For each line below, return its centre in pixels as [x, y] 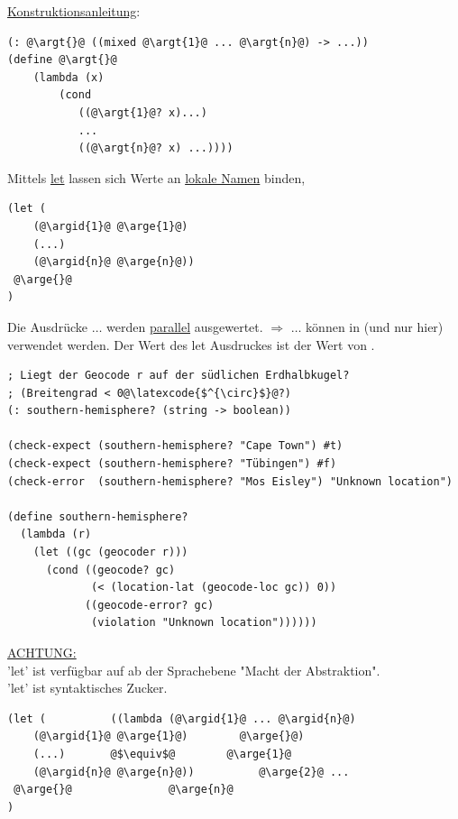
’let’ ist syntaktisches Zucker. [87, 688]
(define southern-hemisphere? [98, 516]
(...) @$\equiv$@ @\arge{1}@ [162, 754]
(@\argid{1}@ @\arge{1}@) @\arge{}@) [169, 736]
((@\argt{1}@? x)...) [142, 112]
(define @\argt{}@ [62, 60]
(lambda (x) [69, 77]
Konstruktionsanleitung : [74, 11]
